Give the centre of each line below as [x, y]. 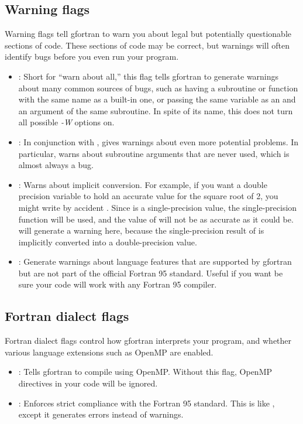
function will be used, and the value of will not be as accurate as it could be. [156, 219]
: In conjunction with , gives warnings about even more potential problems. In [159, 141]
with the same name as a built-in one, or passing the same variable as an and [157, 99]
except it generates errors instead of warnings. [101, 414]
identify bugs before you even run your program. [92, 57]
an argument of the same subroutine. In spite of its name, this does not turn [156, 110]
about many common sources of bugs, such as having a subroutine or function [158, 88]
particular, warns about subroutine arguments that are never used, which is [154, 153]
